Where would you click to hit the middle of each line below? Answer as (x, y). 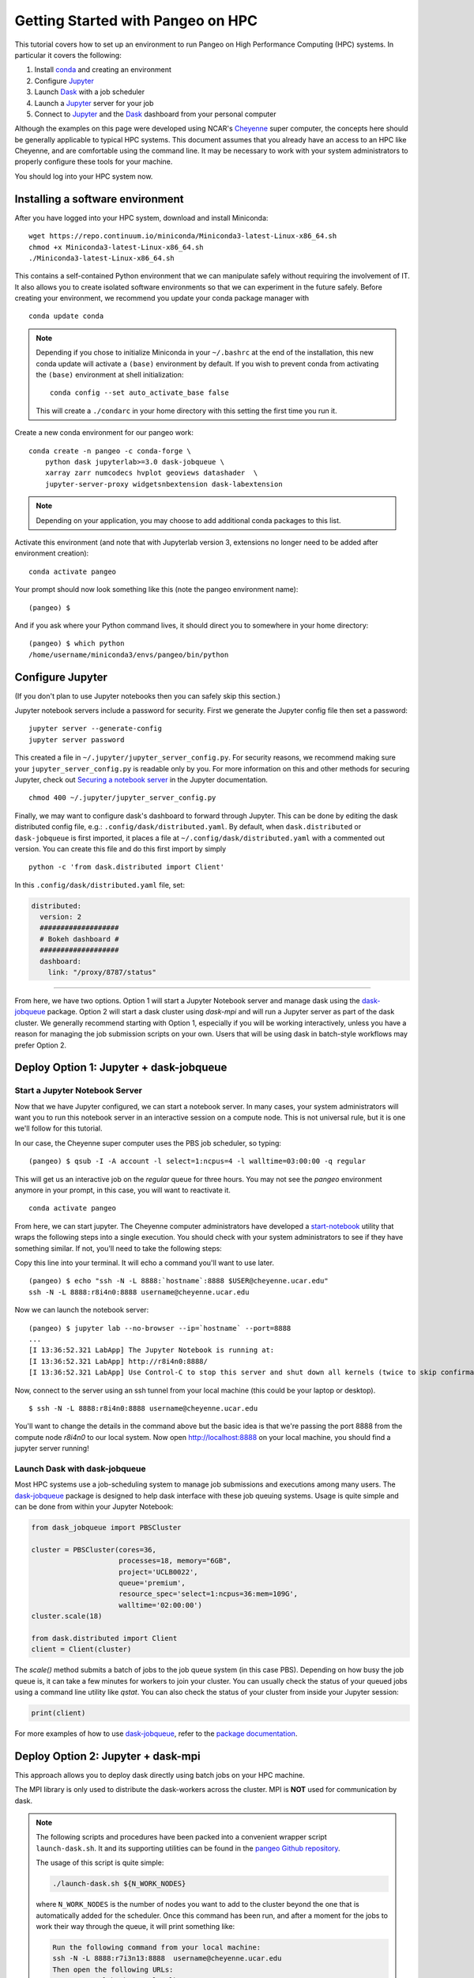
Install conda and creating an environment (103, 70)
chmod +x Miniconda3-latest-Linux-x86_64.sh (117, 247)
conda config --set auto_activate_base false (139, 393)
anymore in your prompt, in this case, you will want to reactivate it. (122, 1190)
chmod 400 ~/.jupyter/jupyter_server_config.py (122, 798)
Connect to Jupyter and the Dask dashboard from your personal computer (155, 114)
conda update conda (66, 316)
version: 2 (61, 917)
